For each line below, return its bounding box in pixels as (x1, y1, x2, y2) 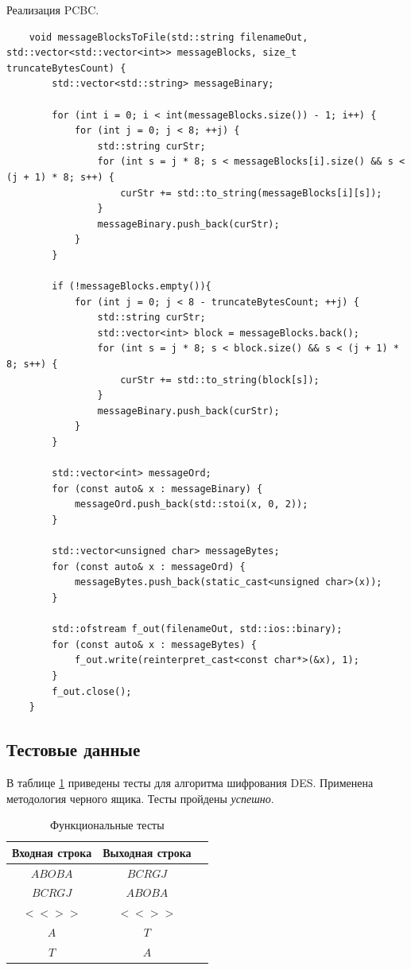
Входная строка (12, 844, 92, 860)
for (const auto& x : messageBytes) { (52, 638, 257, 650)
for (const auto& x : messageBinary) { (52, 483, 263, 495)
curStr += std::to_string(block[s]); (120, 374, 320, 386)
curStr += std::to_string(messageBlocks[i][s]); (120, 187, 382, 199)
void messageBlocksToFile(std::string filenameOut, (29, 31, 308, 43)
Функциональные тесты (49, 817, 165, 833)
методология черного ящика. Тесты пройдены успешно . (6, 790, 274, 806)
